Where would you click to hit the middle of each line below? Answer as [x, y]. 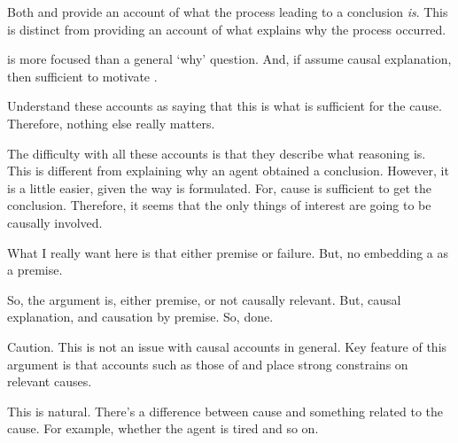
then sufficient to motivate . [82, 76]
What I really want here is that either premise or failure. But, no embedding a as [228, 252]
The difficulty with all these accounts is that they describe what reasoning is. [217, 153]
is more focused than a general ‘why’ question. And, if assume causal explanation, [229, 59]
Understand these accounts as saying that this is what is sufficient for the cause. [225, 106]
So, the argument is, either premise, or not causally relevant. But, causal [204, 299]
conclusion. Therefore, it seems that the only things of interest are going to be [219, 205]
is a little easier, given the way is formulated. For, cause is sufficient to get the [220, 187]
